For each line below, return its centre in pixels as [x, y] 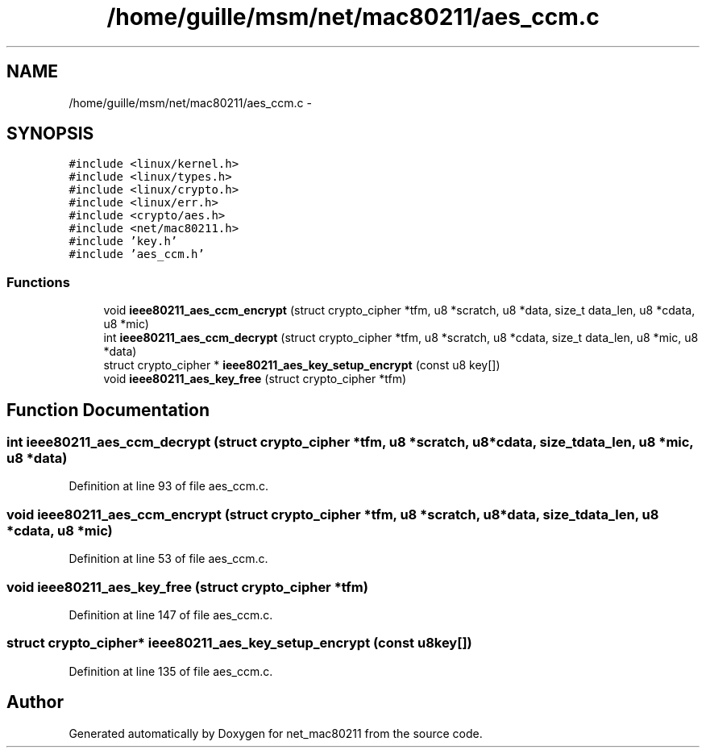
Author [35, 702]
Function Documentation [108, 410]
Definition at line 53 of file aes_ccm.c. [168, 559]
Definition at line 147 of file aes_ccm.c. [171, 614]
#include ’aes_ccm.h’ [137, 254]
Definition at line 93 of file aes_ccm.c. [168, 486]
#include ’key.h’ [123, 242]
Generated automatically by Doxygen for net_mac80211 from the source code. [276, 733]
